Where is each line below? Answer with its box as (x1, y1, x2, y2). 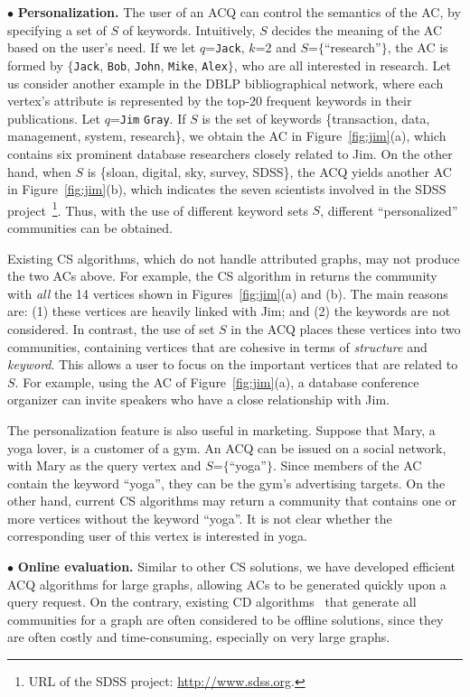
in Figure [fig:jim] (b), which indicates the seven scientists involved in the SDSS (7, 180, 446, 199)
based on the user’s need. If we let (7, 38, 196, 57)
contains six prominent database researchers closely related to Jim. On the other (7, 144, 453, 163)
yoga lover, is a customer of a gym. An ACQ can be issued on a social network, (7, 438, 446, 457)
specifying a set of (7, 20, 107, 39)
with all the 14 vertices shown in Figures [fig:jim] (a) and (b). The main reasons (7, 283, 448, 302)
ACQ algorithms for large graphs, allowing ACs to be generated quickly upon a (7, 574, 446, 593)
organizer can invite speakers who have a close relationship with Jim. (7, 390, 390, 409)
